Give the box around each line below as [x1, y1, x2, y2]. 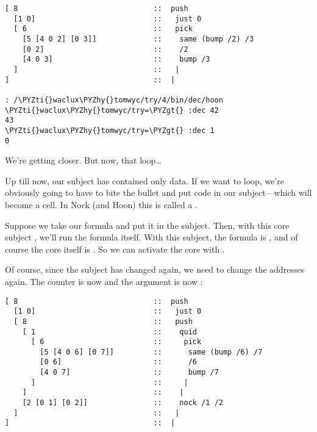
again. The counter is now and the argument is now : [5, 275, 203, 287]
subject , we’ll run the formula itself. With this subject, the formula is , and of [5, 231, 298, 243]
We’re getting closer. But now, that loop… [5, 154, 162, 167]
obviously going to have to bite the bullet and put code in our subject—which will [5, 186, 312, 199]
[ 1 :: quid [22, 327, 197, 336]
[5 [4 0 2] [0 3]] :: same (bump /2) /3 [22, 34, 254, 43]
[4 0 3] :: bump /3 [22, 55, 210, 64]
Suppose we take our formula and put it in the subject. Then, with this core [5, 218, 290, 231]
